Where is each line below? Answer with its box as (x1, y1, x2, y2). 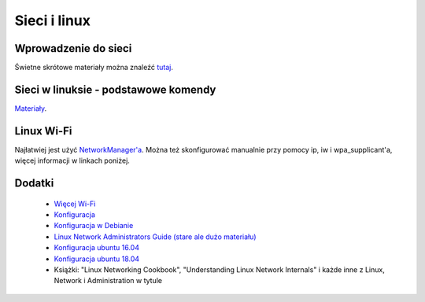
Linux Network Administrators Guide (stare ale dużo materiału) (54, 232, 257, 241)
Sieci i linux (14, 12, 91, 29)
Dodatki (14, 177, 54, 190)
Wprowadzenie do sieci (14, 42, 132, 55)
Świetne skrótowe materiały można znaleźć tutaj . (14, 63, 173, 72)
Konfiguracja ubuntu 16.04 (54, 243, 139, 252)
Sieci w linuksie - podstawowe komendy (14, 83, 216, 96)
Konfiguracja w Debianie (54, 221, 134, 230)
